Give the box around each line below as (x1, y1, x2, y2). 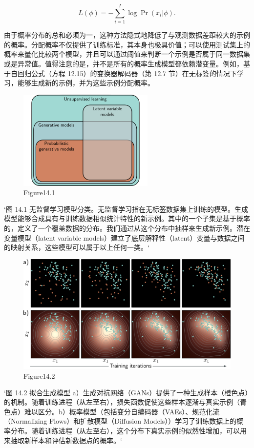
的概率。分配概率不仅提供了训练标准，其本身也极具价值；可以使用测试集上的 (4, 39, 250, 49)
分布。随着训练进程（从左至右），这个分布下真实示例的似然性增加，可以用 (10, 426, 247, 436)
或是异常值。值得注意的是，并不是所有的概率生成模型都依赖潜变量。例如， (4, 58, 243, 68)
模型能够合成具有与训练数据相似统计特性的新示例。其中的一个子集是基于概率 (4, 213, 250, 224)
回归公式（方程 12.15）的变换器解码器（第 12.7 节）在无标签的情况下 (17, 68, 237, 78)
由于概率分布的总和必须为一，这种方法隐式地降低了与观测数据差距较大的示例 (4, 30, 250, 40)
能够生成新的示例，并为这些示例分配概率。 (17, 78, 154, 88)
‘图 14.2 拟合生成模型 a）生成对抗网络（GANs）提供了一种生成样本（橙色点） (4, 387, 249, 397)
